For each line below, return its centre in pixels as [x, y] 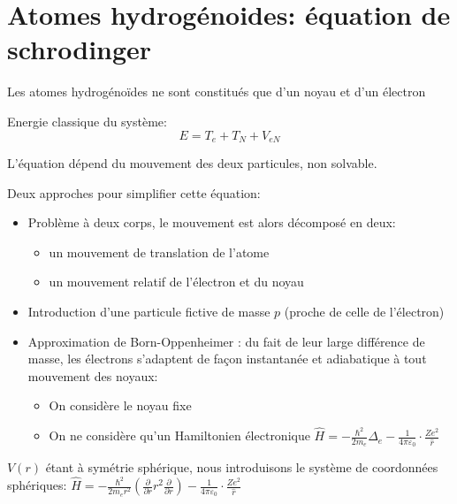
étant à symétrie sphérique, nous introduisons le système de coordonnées [242, 467]
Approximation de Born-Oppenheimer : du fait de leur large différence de [226, 341]
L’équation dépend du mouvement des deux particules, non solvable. [192, 162]
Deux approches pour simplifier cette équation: [134, 192]
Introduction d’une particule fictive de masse [149, 311]
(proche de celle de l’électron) [364, 311]
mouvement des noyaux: [93, 375]
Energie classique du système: [87, 121]
